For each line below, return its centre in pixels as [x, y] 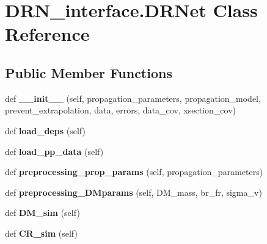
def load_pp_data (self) [54, 151]
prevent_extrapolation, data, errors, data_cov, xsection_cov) [120, 110]
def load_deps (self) [45, 130]
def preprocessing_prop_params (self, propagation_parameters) [134, 172]
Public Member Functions [89, 72]
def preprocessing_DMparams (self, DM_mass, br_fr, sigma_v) [133, 192]
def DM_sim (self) [42, 213]
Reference [47, 34]
